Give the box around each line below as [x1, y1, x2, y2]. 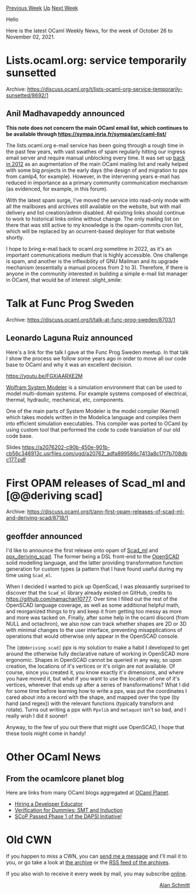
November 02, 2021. [6, 33, 55, 40]
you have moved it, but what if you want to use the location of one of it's [6, 675, 180, 682]
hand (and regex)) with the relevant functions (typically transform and [6, 700, 174, 707]
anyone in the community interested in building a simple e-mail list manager [6, 270, 188, 277]
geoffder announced [6, 531, 83, 541]
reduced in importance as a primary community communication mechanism [6, 179, 188, 186]
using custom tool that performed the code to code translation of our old [6, 426, 180, 433]
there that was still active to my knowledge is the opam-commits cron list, [6, 221, 183, 229]
